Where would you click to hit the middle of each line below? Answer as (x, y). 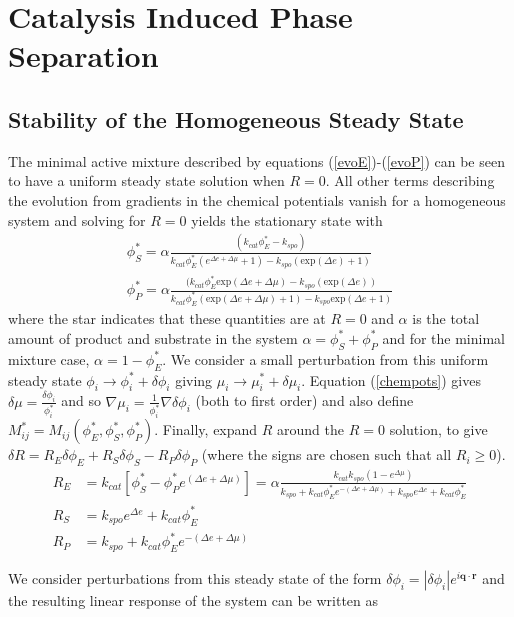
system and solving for (77, 219)
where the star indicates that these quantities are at (167, 318)
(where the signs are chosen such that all (326, 454)
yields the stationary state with (287, 219)
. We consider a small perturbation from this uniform (325, 358)
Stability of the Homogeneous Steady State (236, 118)
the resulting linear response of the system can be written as (193, 599)
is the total (446, 318)
